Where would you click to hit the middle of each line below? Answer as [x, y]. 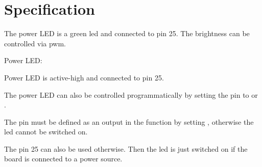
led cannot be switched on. [46, 132]
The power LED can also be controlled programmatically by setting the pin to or [131, 94]
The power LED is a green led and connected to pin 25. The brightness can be [127, 33]
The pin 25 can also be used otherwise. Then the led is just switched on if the [126, 148]
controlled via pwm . [35, 43]
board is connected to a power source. [63, 159]
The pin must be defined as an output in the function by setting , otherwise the [129, 121]
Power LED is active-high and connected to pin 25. [84, 77]
